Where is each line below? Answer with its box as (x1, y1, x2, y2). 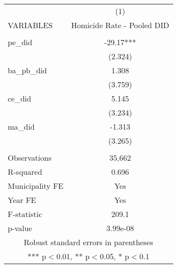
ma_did (8, 121, 35, 132)
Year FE (8, 194, 36, 205)
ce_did (8, 93, 31, 104)
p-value (8, 222, 32, 234)
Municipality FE (8, 180, 64, 191)
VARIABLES (8, 19, 53, 31)
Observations (8, 152, 52, 163)
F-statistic (8, 208, 43, 219)
